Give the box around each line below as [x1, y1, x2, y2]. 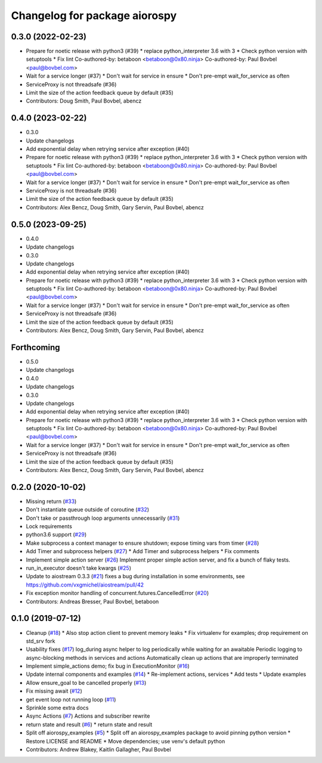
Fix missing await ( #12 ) [26, 687, 83, 694]
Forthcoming [11, 342, 60, 352]
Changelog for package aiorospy [11, 9, 177, 22]
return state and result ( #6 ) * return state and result [26, 721, 153, 728]
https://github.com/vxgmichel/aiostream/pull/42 [26, 581, 144, 588]
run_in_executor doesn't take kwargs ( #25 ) [26, 565, 131, 572]
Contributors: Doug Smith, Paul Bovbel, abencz [26, 97, 142, 104]
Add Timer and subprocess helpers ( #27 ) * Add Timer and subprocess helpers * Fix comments [26, 548, 259, 555]
